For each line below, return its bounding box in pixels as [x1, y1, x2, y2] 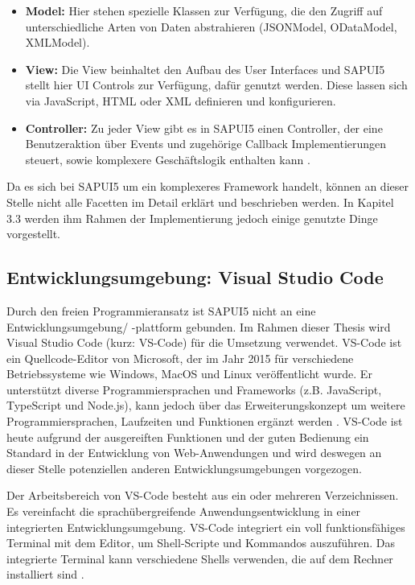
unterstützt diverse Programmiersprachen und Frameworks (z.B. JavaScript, [6, 381, 382, 398]
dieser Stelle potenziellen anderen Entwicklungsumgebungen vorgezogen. [6, 459, 362, 476]
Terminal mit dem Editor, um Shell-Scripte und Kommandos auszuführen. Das [6, 534, 396, 551]
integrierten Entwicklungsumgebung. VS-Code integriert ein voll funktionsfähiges [6, 518, 405, 535]
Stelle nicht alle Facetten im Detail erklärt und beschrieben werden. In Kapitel [6, 193, 394, 210]
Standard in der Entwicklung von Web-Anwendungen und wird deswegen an [6, 444, 382, 461]
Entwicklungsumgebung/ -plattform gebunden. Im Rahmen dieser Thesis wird [6, 318, 391, 335]
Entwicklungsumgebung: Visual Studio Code [6, 265, 384, 290]
